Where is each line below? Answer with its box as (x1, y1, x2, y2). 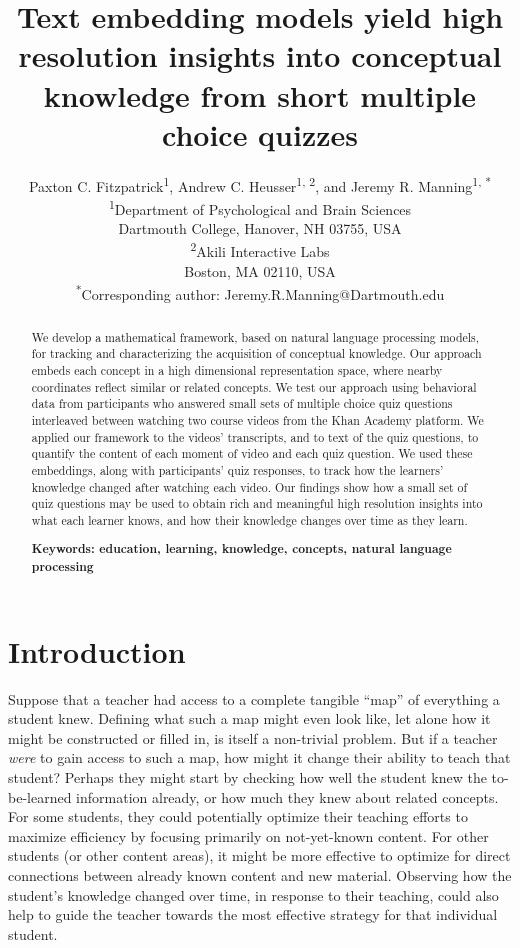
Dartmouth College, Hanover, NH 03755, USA (118, 218, 402, 239)
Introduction (8, 630, 186, 671)
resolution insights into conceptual (18, 35, 502, 76)
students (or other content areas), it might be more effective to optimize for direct (8, 845, 511, 866)
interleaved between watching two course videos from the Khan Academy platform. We (31, 411, 484, 428)
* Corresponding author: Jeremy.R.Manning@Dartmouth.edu (75, 281, 445, 305)
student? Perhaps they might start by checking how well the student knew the (8, 767, 487, 788)
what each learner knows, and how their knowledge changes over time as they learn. (31, 511, 468, 528)
